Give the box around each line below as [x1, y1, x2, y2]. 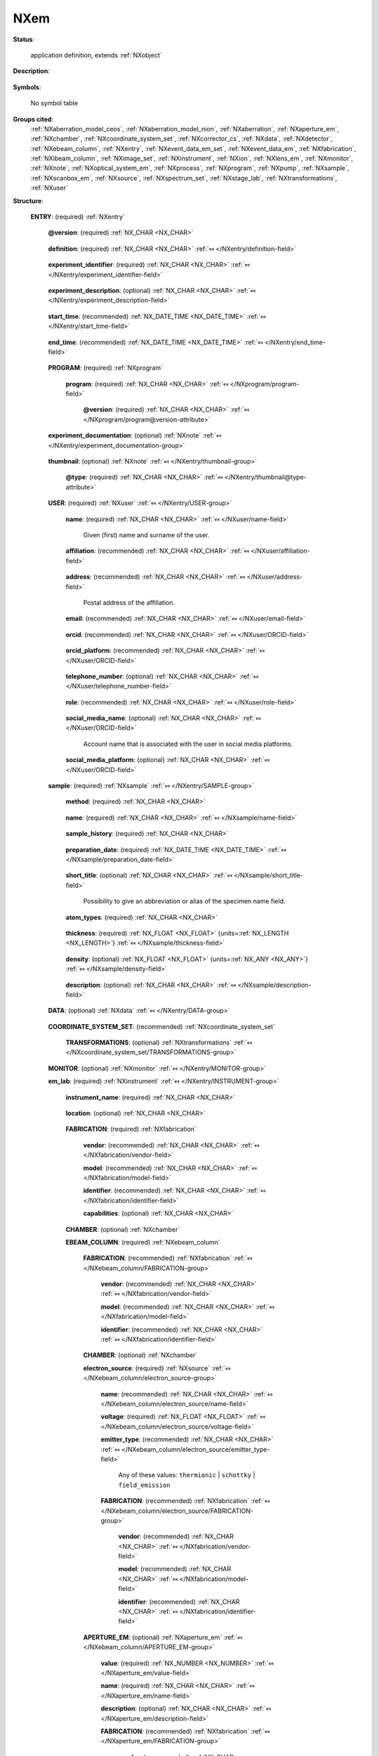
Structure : [13, 197, 44, 205]
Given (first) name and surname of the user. [83, 531, 210, 539]
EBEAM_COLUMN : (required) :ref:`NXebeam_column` [65, 1238, 220, 1246]
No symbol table [30, 99, 79, 107]
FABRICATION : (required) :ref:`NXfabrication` [65, 1125, 197, 1134]
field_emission [118, 1481, 171, 1489]
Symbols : [13, 83, 41, 91]
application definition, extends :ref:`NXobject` [30, 51, 162, 59]
